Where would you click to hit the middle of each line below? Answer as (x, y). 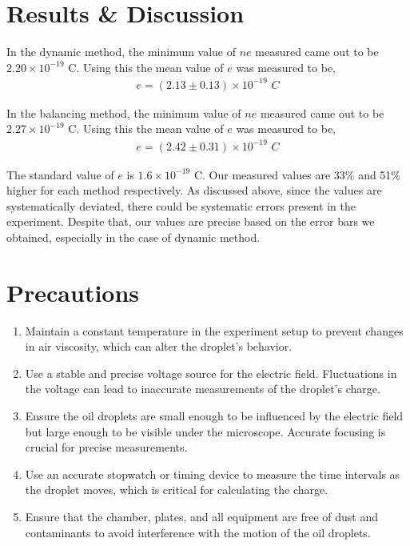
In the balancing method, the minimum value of (124, 112)
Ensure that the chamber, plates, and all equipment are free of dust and (202, 516)
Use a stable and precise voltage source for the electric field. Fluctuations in (211, 373)
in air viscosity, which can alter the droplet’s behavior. (159, 346)
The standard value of (60, 174)
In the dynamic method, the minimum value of (121, 52)
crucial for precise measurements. (106, 447)
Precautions (73, 292)
